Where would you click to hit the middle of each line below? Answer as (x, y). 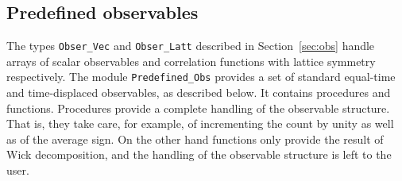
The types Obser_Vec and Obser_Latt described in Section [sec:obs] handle (191, 46)
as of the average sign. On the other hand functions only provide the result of (195, 139)
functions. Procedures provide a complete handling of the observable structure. (198, 108)
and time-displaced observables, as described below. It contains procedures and (199, 92)
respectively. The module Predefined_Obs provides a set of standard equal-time (201, 77)
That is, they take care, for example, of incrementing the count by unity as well (200, 123)
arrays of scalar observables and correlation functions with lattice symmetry (191, 61)
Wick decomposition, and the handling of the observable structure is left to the (199, 154)
